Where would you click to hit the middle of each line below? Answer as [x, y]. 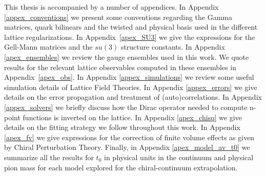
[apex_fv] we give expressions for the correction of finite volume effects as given [129, 137]
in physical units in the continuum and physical [179, 157]
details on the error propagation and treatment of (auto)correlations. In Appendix [133, 97]
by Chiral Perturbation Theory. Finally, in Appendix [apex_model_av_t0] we [127, 147]
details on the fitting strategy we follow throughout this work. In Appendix [122, 127]
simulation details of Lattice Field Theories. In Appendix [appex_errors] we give [131, 87]
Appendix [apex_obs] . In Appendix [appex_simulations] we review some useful [129, 77]
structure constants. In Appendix [173, 47]
